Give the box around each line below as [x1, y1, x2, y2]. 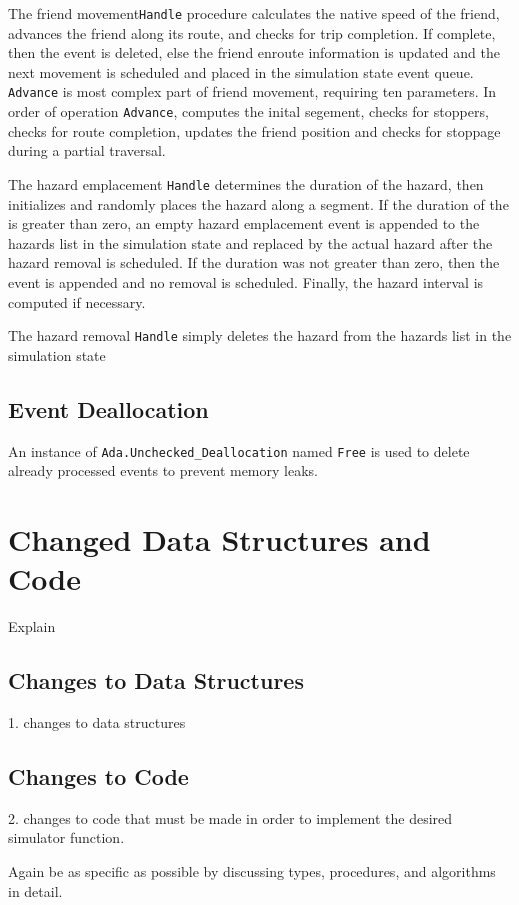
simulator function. [8, 827, 125, 848]
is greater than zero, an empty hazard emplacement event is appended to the [8, 213, 480, 234]
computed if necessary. [8, 291, 146, 312]
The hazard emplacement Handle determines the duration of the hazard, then [8, 173, 484, 194]
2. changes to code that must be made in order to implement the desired [8, 807, 453, 828]
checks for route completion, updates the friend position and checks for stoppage [8, 120, 501, 141]
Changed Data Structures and [8, 519, 431, 560]
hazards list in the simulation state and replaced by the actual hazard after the [8, 232, 493, 253]
